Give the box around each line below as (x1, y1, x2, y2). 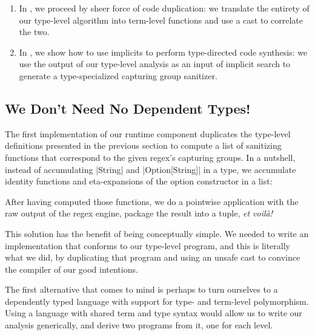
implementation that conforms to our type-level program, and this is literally (5, 239, 291, 252)
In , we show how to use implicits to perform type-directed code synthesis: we (19, 45, 308, 58)
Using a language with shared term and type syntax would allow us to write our (5, 307, 302, 319)
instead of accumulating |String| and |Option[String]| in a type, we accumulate (5, 163, 296, 175)
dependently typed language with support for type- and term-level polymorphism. (5, 294, 309, 307)
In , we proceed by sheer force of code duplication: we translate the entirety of (19, 2, 310, 14)
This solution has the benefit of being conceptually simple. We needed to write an (5, 227, 309, 239)
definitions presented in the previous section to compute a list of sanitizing (5, 139, 282, 152)
